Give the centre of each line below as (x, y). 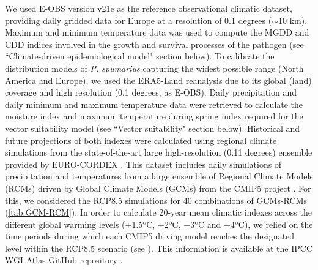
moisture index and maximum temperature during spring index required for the (154, 116)
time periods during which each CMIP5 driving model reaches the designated (150, 236)
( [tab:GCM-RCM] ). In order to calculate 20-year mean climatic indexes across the (158, 212)
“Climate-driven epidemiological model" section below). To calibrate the (140, 56)
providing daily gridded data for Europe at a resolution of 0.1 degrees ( (139, 20)
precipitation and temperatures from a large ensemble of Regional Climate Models (159, 176)
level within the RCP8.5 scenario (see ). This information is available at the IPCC (159, 248)
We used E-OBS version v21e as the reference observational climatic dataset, (149, 8)
